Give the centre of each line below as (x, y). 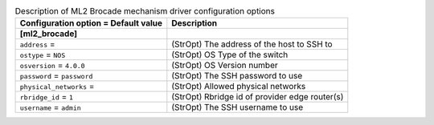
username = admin (51, 107)
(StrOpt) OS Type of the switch (230, 54)
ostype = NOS (43, 54)
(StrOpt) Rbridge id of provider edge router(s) (258, 97)
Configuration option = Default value (91, 23)
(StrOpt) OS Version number (225, 66)
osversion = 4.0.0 (52, 66)
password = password (56, 76)
